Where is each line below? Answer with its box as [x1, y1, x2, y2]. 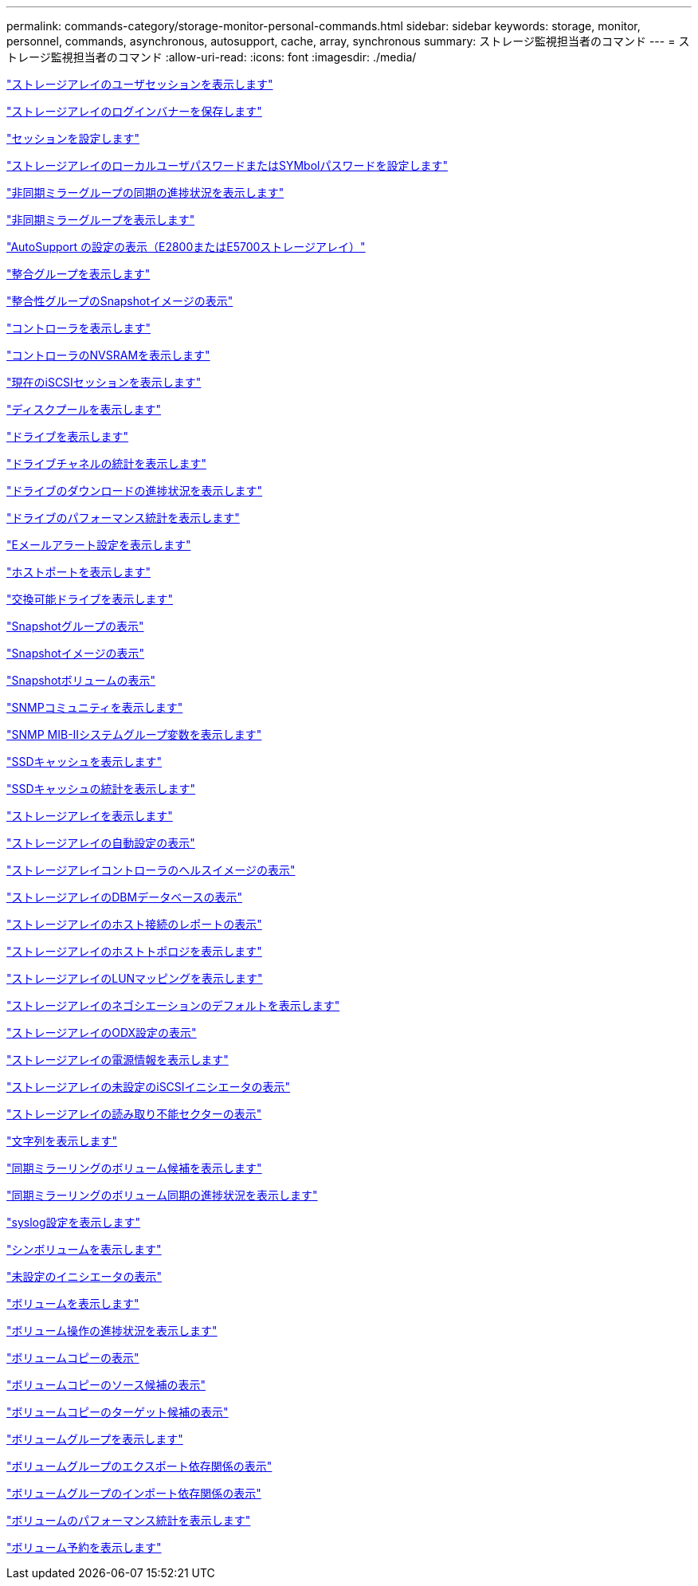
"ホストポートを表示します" [6, 565, 151, 579]
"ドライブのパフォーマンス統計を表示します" [6, 511, 240, 524]
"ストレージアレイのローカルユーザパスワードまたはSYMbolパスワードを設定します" [6, 159, 448, 172]
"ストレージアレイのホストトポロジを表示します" [6, 944, 262, 958]
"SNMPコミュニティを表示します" [6, 701, 183, 714]
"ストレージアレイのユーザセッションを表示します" [6, 77, 273, 91]
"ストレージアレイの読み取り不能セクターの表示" [6, 1107, 262, 1121]
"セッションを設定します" [6, 132, 140, 145]
